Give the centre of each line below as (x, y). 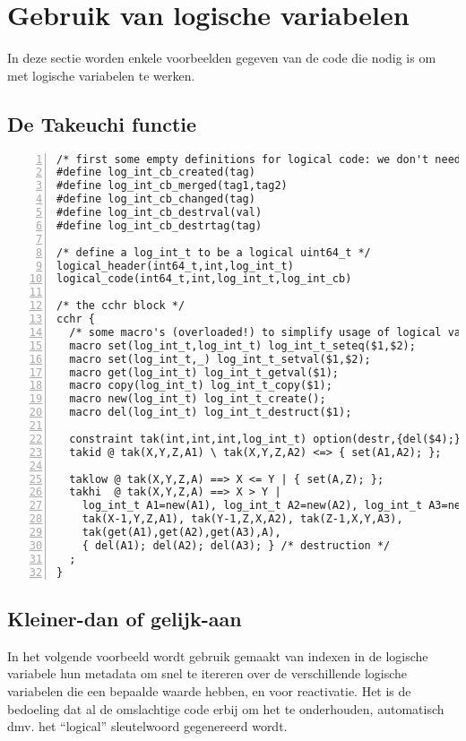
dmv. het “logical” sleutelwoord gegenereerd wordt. (147, 726)
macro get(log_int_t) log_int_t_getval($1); (204, 372)
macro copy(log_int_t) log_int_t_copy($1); (201, 386)
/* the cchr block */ (121, 306)
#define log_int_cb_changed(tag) (156, 199)
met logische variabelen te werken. (101, 75)
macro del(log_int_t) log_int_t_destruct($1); (211, 413)
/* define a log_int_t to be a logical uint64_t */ (214, 252)
